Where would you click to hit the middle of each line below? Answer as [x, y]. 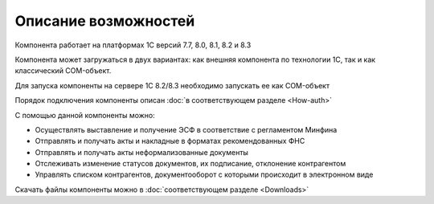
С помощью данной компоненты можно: [85, 115]
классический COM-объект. [63, 71]
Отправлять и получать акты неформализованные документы [142, 152]
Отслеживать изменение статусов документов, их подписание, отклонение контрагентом [190, 164]
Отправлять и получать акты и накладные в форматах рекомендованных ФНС [170, 141]
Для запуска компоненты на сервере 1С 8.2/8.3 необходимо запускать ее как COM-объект [172, 85]
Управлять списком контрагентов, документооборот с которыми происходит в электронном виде [204, 175]
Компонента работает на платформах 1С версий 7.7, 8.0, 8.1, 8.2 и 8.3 [133, 45]
